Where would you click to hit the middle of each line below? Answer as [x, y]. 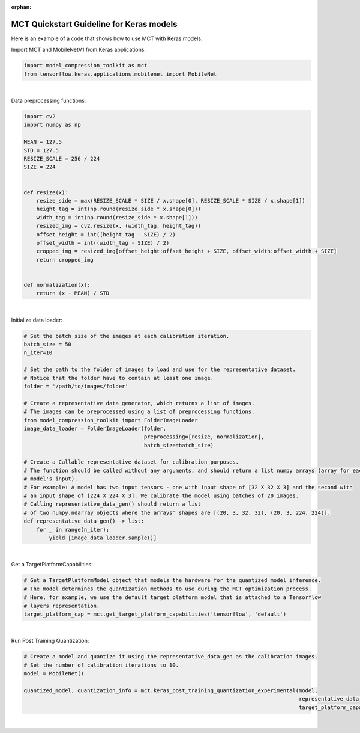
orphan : [21, 7]
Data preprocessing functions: [49, 101]
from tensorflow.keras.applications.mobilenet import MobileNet [120, 74]
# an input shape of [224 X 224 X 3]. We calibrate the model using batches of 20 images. [161, 496]
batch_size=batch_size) [179, 445]
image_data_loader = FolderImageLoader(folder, [95, 428]
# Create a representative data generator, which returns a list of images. [139, 403]
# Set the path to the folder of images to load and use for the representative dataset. [160, 370]
